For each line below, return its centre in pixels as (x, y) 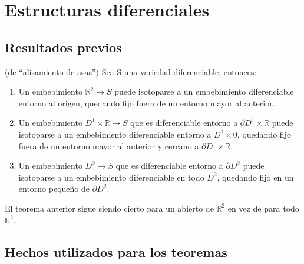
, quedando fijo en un (255, 177)
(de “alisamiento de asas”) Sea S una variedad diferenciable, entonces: (131, 71)
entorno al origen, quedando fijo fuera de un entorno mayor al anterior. (147, 103)
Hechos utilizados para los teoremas (116, 251)
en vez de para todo (263, 208)
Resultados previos (63, 47)
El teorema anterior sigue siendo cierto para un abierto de (109, 208)
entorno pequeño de (54, 188)
